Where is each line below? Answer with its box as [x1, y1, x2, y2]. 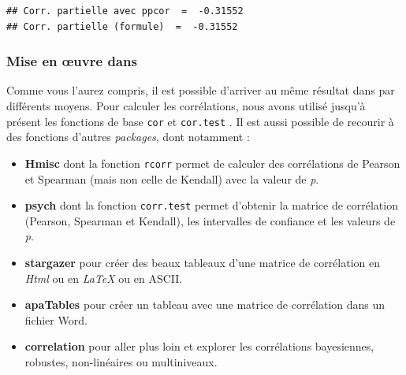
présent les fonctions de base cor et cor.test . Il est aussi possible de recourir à [6, 113, 394, 129]
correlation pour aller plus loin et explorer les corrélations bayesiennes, [24, 338, 374, 355]
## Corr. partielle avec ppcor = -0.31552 [6, 6, 244, 17]
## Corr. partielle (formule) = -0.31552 [6, 20, 238, 32]
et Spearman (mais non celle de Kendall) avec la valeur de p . [24, 170, 319, 187]
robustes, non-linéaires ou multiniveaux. [24, 353, 218, 369]
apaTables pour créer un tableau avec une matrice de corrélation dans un [24, 296, 386, 313]
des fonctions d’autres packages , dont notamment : [6, 128, 250, 145]
